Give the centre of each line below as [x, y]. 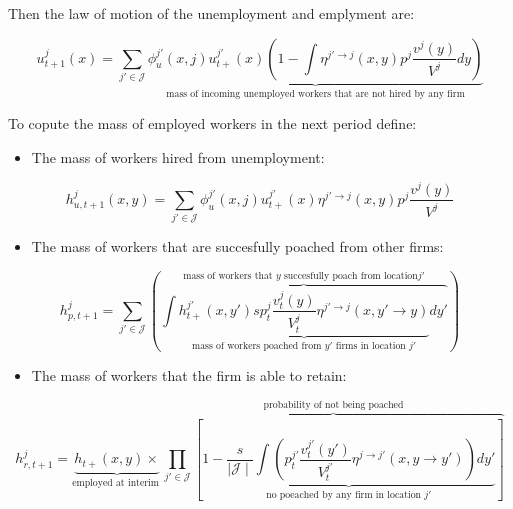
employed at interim [115, 482]
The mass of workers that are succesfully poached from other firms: [237, 246]
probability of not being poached [333, 405]
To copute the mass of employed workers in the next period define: [212, 123]
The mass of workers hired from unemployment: [178, 156]
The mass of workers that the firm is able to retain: [189, 374]
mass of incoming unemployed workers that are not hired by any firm [315, 94]
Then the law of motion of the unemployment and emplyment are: [211, 13]
